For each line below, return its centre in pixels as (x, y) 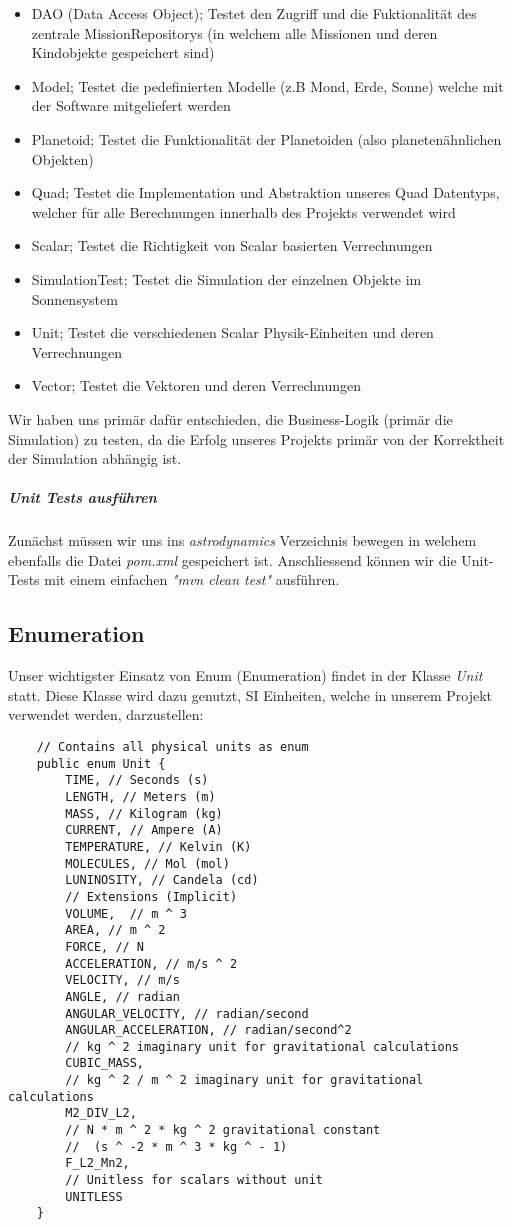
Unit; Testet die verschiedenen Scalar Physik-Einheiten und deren (232, 332)
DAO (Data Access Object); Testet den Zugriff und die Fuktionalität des (254, 13)
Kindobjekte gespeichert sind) (123, 52)
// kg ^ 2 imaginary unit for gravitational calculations (262, 1046)
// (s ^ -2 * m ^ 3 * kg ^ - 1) (176, 1146)
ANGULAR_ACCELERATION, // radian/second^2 (208, 1030)
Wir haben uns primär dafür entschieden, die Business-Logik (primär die (230, 418)
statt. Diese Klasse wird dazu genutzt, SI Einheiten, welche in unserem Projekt (250, 694)
